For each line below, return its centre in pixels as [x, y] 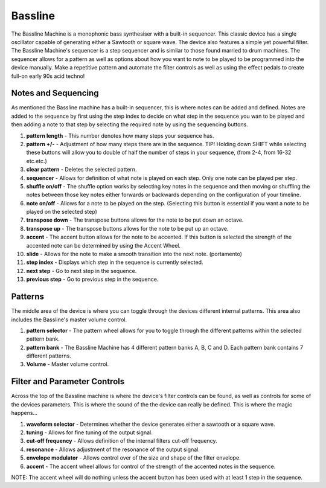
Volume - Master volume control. [67, 364]
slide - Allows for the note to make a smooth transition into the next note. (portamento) [134, 254]
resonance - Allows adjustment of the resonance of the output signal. [113, 449]
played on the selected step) [62, 212]
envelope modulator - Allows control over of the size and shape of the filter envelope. [133, 458]
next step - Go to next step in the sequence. [81, 271]
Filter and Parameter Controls [68, 381]
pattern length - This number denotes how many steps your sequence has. [120, 135]
